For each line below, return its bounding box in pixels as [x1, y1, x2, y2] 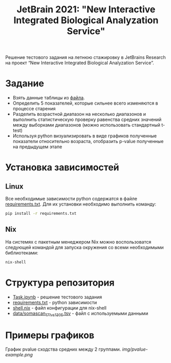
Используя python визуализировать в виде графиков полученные [12, 133, 157, 139]
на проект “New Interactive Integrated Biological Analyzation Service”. [5, 60, 155, 66]
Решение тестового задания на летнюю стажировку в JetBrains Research [5, 54, 166, 60]
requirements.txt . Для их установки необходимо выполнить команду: [5, 201, 157, 207]
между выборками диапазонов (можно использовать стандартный [12, 122, 160, 128]
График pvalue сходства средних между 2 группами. [5, 346, 121, 352]
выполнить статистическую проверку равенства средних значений [12, 116, 162, 123]
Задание [5, 78, 45, 89]
